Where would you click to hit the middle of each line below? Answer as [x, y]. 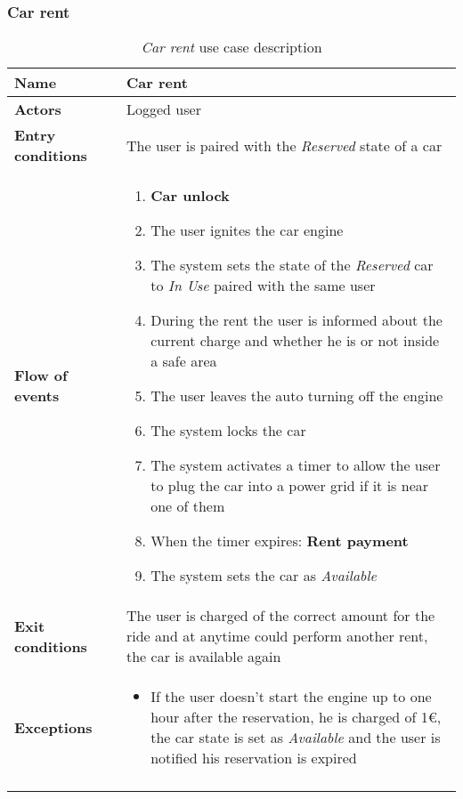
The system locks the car [228, 431]
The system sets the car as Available [264, 576]
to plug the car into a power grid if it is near [290, 486]
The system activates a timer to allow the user [296, 465]
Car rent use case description [231, 47]
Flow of [41, 375]
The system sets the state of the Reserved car [292, 265]
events [37, 396]
